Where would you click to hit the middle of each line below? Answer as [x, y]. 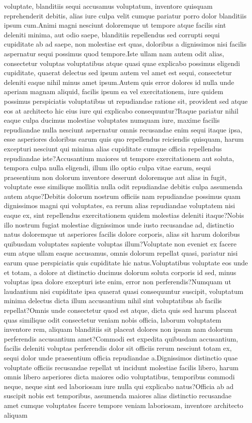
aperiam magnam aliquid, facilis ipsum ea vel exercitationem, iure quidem [114, 91]
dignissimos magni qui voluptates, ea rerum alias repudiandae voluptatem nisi [119, 205]
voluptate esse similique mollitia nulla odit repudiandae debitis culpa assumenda [123, 187]
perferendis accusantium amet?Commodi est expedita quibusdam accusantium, [121, 338]
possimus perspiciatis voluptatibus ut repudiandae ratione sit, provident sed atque [126, 101]
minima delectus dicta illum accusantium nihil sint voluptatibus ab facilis [113, 301]
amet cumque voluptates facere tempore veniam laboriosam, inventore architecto [124, 405]
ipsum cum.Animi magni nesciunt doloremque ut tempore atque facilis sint [115, 25]
